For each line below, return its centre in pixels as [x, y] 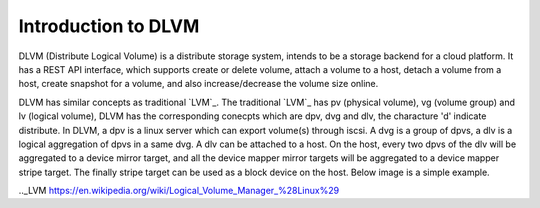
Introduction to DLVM [109, 26]
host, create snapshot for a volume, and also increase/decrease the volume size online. [198, 84]
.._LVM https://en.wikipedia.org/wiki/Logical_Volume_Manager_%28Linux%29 [179, 191]
